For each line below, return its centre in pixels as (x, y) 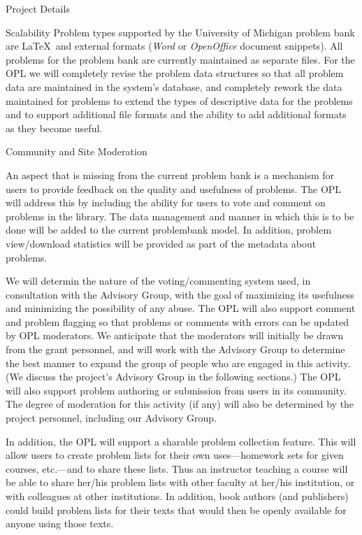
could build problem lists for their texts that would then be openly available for (176, 509)
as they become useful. (54, 128)
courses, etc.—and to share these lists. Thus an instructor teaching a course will (177, 468)
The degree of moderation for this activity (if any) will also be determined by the (180, 404)
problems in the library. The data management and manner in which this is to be (180, 216)
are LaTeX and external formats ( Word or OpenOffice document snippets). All (174, 46)
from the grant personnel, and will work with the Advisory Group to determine (175, 349)
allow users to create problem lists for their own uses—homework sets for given (175, 455)
